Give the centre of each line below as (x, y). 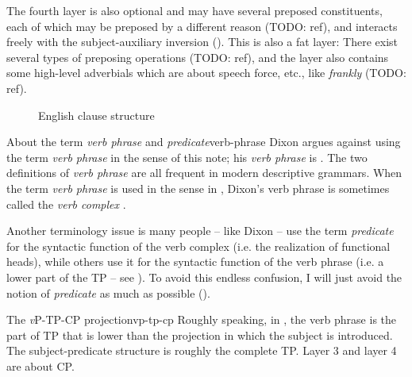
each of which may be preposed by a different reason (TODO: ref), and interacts (202, 26)
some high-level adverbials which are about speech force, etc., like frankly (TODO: (206, 73)
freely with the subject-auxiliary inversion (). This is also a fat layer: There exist (202, 42)
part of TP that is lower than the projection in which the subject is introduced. (200, 335)
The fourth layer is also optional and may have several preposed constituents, (194, 10)
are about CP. (40, 365)
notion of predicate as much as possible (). (108, 292)
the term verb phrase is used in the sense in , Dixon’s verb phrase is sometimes (198, 188)
